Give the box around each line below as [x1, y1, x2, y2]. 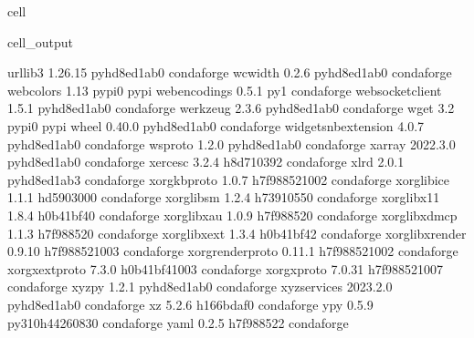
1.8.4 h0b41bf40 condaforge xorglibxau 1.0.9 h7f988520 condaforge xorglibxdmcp [7, 205, 458, 224]
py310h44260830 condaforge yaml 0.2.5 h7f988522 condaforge [7, 312, 349, 332]
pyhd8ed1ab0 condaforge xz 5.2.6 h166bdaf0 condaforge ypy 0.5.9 [7, 294, 374, 313]
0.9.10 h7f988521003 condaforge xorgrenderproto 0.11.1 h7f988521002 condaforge [7, 241, 458, 261]
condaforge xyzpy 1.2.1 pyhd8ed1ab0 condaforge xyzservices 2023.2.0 [7, 277, 393, 296]
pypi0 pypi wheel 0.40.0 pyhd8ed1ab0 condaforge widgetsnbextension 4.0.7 [7, 116, 425, 135]
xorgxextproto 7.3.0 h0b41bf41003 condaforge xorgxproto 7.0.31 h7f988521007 [7, 259, 444, 278]
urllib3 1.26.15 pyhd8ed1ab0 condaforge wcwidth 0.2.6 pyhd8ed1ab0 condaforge [7, 63, 452, 82]
